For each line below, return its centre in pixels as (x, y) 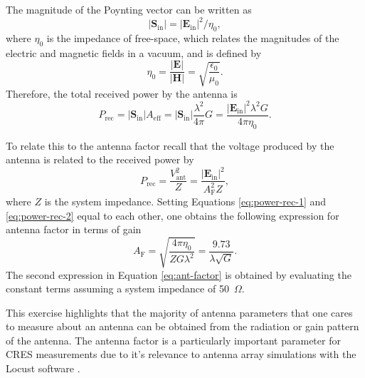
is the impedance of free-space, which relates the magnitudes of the (193, 37)
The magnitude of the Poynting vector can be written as (129, 9)
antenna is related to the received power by (100, 159)
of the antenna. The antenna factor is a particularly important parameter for (173, 340)
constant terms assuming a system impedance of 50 (117, 288)
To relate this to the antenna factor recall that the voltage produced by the (170, 145)
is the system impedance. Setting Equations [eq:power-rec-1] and (185, 201)
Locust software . (43, 368)
